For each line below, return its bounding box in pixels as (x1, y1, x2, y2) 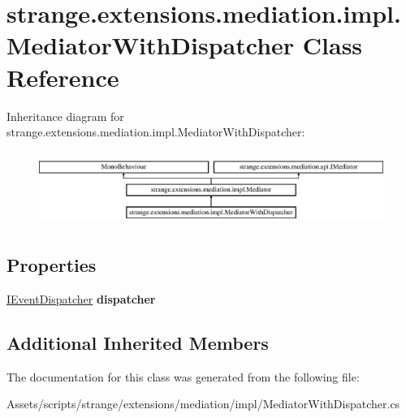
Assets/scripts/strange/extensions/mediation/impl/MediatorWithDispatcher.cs (6, 395, 400, 412)
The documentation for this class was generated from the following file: (6, 368, 360, 385)
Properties (6, 252, 97, 278)
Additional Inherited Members (6, 330, 269, 355)
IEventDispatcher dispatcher (6, 290, 156, 307)
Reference (6, 60, 119, 93)
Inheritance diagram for (6, 107, 124, 124)
